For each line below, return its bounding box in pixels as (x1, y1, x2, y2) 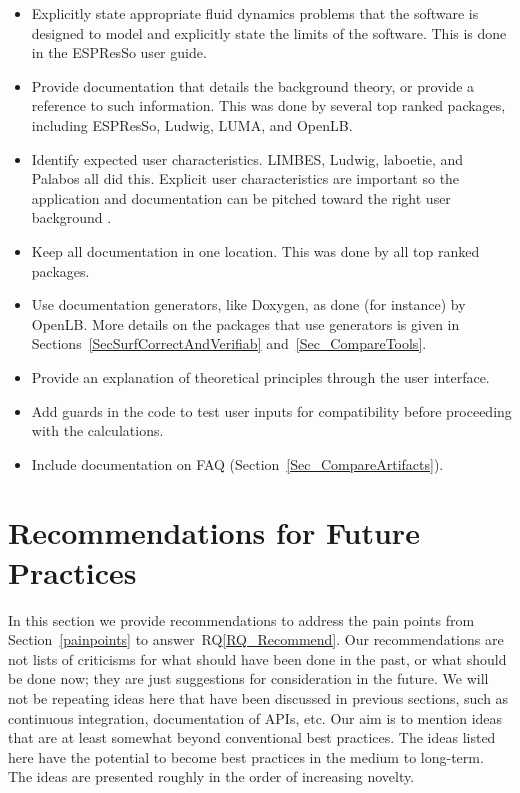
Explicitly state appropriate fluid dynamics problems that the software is (31, 3, 479, 23)
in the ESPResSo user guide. (31, 42, 207, 63)
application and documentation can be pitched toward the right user (31, 187, 451, 208)
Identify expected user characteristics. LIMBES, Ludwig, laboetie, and (31, 148, 464, 169)
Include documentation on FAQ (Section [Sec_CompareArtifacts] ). (31, 453, 444, 474)
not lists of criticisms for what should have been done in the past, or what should (8, 648, 507, 669)
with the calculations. (31, 420, 164, 441)
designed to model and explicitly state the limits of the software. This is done (31, 22, 507, 43)
